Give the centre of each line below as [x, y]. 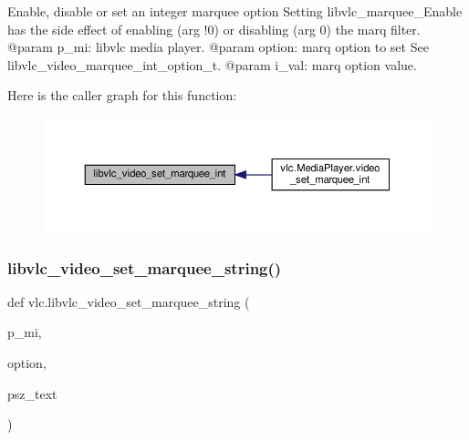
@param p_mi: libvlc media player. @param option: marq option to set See [218, 47]
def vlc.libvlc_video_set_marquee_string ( [129, 301]
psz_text [32, 393]
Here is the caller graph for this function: [122, 95]
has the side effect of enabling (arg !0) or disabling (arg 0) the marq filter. [214, 29]
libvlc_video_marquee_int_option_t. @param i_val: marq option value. [212, 64]
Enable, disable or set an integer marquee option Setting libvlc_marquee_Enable [235, 11]
